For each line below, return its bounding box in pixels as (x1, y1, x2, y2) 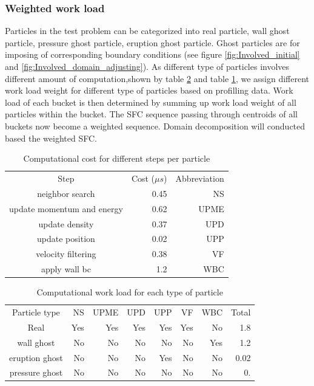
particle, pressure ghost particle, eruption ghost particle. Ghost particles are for (5, 36, 300, 49)
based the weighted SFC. (5, 131, 97, 144)
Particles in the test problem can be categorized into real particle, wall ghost (5, 24, 290, 37)
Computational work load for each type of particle (36, 286, 223, 298)
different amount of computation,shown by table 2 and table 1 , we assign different (5, 72, 309, 84)
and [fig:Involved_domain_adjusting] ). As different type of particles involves (5, 60, 290, 72)
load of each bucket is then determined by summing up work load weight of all (5, 95, 296, 108)
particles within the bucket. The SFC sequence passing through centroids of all (5, 108, 298, 120)
